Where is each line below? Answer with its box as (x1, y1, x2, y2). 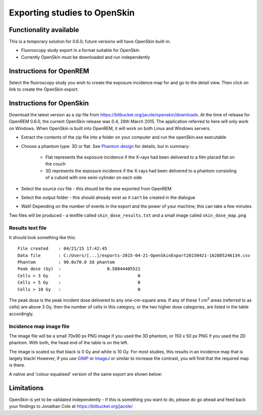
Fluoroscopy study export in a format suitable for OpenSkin (21, 48, 140, 53)
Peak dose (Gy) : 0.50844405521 (17, 266, 141, 271)
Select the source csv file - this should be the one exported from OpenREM (21, 186, 172, 192)
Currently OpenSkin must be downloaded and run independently (21, 54, 150, 60)
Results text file (9, 224, 47, 231)
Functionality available (9, 26, 80, 34)
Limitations (9, 383, 44, 392)
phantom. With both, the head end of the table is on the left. (9, 340, 129, 346)
